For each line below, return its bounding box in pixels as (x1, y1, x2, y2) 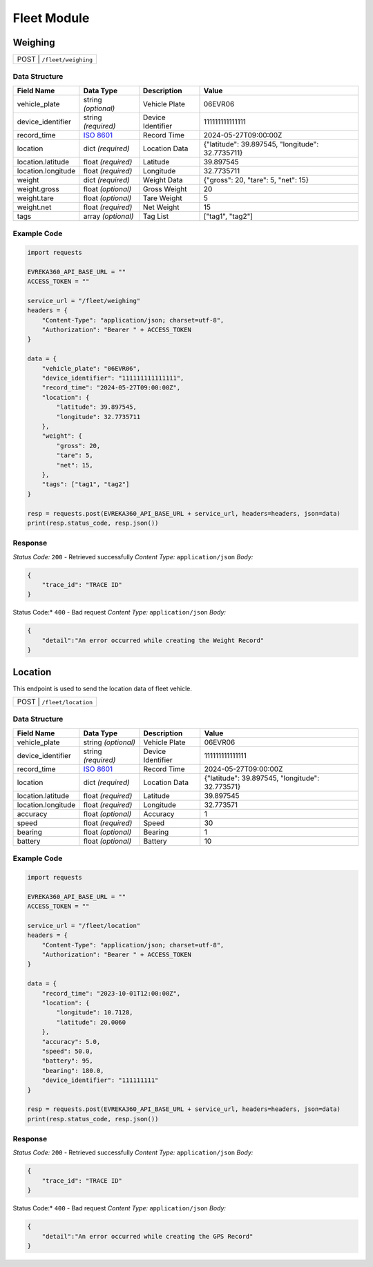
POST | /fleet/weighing (17, 55, 93, 64)
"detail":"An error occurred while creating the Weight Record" (41, 636, 265, 644)
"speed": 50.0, (41, 1047, 93, 1055)
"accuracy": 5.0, (41, 1038, 101, 1045)
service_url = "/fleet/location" (27, 922, 141, 929)
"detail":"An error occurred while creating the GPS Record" (41, 1232, 254, 1240)
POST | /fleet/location (17, 697, 93, 707)
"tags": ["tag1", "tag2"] (41, 481, 130, 488)
